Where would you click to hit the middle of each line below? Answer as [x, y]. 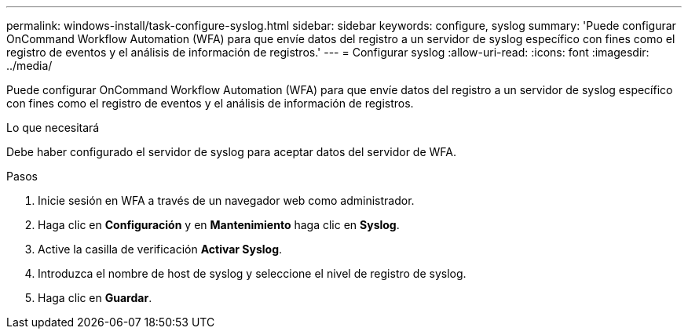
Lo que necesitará [53, 127]
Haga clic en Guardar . [95, 298]
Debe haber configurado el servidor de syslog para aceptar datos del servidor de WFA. [231, 152]
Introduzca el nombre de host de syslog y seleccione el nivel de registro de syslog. [252, 273]
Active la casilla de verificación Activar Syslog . [160, 249]
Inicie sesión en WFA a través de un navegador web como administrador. [226, 200]
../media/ [29, 66]
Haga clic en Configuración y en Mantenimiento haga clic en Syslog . [219, 225]
